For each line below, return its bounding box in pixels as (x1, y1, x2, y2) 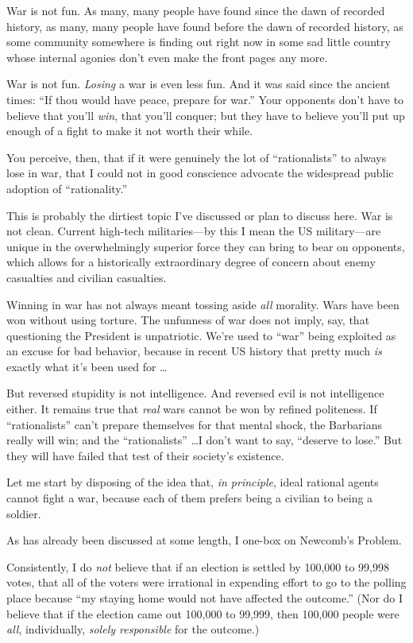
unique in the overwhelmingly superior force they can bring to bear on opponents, (6, 238, 405, 254)
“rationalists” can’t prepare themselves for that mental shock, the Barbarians (6, 416, 382, 432)
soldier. (6, 505, 41, 521)
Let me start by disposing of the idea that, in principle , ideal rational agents (6, 474, 379, 490)
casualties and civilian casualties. (6, 269, 167, 285)
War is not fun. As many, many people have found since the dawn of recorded (6, 2, 385, 18)
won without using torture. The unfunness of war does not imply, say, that (6, 312, 370, 328)
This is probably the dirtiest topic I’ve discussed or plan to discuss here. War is (6, 207, 393, 223)
